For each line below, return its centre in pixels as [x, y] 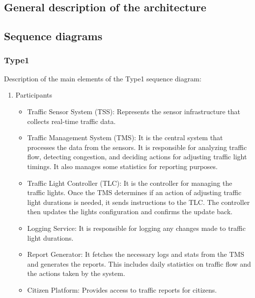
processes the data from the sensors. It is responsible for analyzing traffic [137, 147]
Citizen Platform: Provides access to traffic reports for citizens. [122, 289]
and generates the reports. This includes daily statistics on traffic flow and [139, 263]
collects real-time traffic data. [71, 121]
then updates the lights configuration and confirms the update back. [130, 211]
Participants [34, 95]
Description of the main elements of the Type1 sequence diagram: [103, 78]
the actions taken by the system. [76, 273]
